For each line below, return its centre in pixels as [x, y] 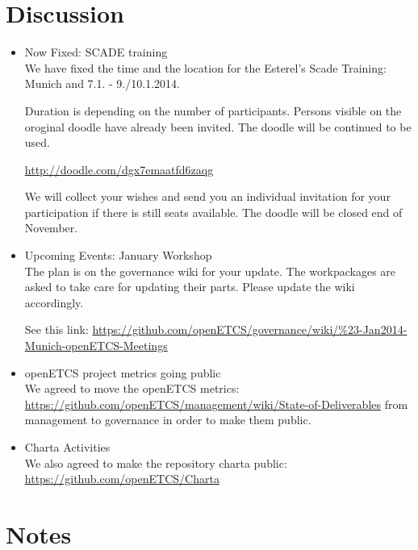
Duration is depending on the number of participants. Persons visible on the [213, 110]
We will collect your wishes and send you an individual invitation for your [207, 196]
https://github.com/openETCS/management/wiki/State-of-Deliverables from [216, 404]
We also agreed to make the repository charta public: [156, 462]
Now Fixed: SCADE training [96, 52]
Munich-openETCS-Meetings [96, 346]
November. [51, 228]
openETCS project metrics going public [123, 372]
